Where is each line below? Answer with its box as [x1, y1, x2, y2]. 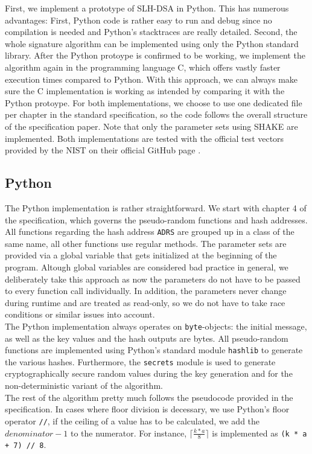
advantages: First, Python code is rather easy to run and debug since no [5, 13, 272, 26]
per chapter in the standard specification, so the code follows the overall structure [5, 108, 308, 121]
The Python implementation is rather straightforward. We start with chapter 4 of [5, 201, 307, 214]
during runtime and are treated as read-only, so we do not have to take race [5, 296, 285, 309]
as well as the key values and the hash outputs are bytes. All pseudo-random [5, 331, 288, 344]
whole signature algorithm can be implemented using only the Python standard [5, 37, 299, 50]
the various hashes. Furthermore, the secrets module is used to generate [5, 355, 276, 368]
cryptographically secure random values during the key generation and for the [5, 367, 293, 380]
